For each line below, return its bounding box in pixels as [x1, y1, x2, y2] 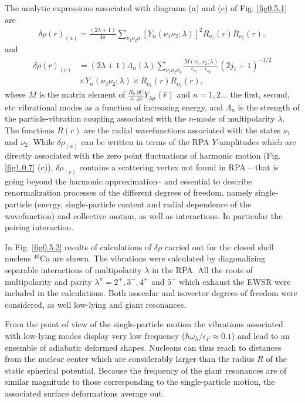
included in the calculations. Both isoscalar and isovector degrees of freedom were [5, 287, 297, 299]
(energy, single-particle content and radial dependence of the [34, 198, 252, 210]
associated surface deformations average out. [5, 387, 164, 399]
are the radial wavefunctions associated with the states [84, 123, 281, 136]
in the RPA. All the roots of [152, 263, 253, 276]
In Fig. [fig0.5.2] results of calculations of [5, 240, 152, 253]
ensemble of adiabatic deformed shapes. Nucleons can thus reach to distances [5, 341, 282, 353]
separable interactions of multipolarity [5, 263, 142, 276]
